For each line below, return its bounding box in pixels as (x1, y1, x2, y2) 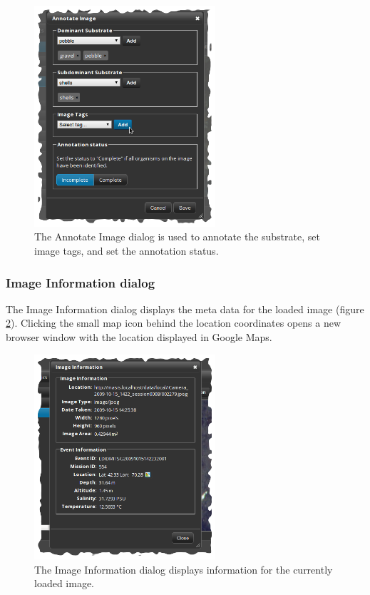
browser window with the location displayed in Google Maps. (6, 330, 272, 345)
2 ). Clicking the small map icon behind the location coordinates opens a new (6, 315, 341, 330)
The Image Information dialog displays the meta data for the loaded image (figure (6, 301, 364, 316)
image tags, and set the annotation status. (34, 243, 219, 258)
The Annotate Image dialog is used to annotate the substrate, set (34, 229, 320, 244)
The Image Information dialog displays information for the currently (34, 561, 333, 576)
